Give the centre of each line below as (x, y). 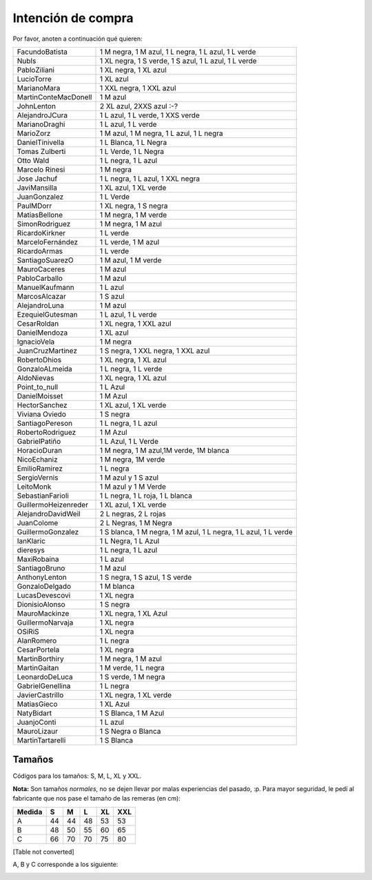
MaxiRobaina (38, 559)
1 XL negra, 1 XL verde (136, 695)
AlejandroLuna (41, 305)
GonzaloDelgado (44, 586)
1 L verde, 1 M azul (130, 242)
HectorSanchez (42, 405)
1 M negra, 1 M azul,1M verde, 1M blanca (165, 450)
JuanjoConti (37, 722)
